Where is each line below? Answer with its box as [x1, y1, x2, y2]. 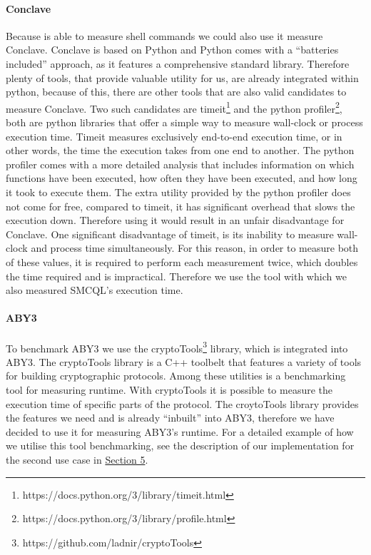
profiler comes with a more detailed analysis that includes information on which [6, 156, 355, 171]
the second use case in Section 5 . [6, 452, 148, 467]
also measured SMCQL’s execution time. [6, 282, 183, 297]
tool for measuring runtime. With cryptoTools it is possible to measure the [6, 382, 332, 397]
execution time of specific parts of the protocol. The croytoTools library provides [6, 396, 359, 411]
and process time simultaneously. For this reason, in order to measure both [31, 240, 359, 255]
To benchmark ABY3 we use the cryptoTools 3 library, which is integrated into [6, 338, 348, 355]
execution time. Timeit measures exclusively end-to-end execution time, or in [6, 128, 342, 143]
